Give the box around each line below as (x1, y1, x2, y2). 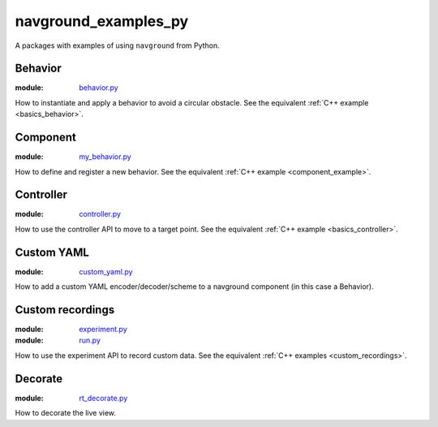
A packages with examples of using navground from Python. (15, 41, 221, 50)
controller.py (79, 209, 122, 219)
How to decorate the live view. (15, 408, 117, 418)
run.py (79, 335, 101, 345)
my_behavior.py (79, 152, 131, 162)
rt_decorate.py (79, 393, 128, 403)
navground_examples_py (15, 12, 189, 30)
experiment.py (79, 325, 127, 334)
